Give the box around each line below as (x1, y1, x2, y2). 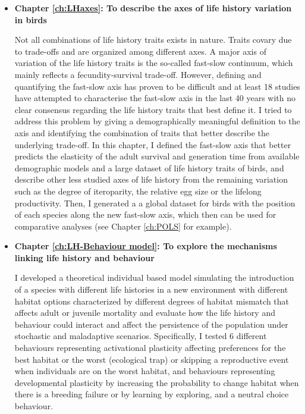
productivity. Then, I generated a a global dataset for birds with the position (14, 196, 295, 209)
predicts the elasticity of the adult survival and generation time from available (14, 150, 300, 162)
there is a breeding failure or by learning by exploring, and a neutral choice (14, 388, 289, 400)
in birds (14, 13, 47, 26)
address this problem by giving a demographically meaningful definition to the (14, 115, 300, 127)
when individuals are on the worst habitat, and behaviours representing (14, 365, 275, 377)
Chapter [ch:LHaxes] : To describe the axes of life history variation (14, 2, 292, 14)
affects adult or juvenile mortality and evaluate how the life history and (14, 306, 275, 319)
